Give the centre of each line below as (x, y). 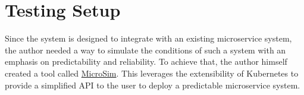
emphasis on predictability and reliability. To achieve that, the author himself (146, 61)
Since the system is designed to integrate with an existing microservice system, (148, 38)
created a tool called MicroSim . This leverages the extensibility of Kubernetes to (152, 73)
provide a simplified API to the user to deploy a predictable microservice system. (153, 85)
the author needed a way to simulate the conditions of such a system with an (145, 50)
